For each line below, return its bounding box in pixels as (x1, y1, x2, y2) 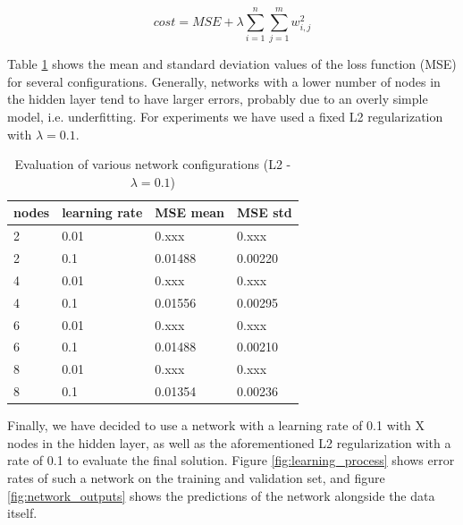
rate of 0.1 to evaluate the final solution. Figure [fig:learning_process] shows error (7, 451, 455, 470)
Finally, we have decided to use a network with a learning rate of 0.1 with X (7, 416, 425, 435)
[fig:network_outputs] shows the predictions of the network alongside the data (7, 486, 435, 504)
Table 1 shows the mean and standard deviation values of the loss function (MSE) (7, 55, 457, 73)
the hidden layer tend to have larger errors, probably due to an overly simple (7, 89, 428, 108)
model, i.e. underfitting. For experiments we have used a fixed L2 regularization (7, 106, 443, 125)
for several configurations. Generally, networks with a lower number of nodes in (7, 72, 441, 90)
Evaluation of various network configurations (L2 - (14, 155, 291, 174)
